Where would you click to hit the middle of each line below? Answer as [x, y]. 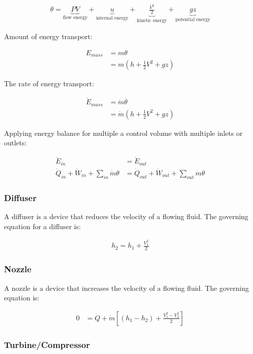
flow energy [75, 17]
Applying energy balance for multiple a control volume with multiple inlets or [123, 133]
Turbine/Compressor [47, 344]
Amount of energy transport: [48, 36]
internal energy [112, 18]
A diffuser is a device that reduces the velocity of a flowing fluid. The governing [126, 216]
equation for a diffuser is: [43, 226]
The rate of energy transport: [49, 83]
